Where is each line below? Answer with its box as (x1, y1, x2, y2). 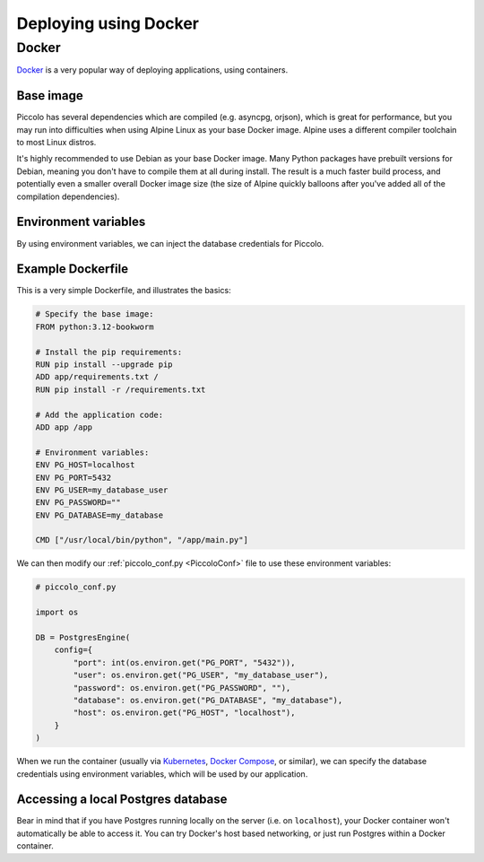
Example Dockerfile (16, 261, 129, 277)
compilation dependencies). (16, 191, 120, 202)
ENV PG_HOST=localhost (35, 460, 135, 470)
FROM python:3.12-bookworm (35, 321, 154, 332)
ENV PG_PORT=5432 (35, 472, 112, 483)
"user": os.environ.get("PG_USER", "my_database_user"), (73, 670, 329, 681)
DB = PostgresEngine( (35, 632, 131, 642)
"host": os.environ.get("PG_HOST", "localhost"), (73, 708, 296, 718)
